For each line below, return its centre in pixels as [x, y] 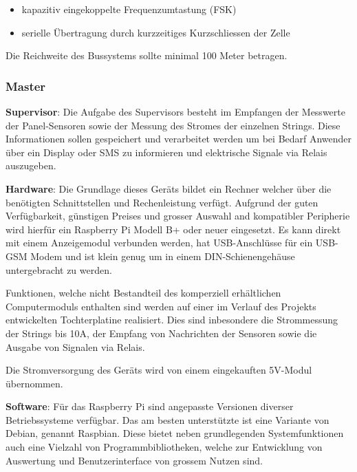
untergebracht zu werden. [59, 269]
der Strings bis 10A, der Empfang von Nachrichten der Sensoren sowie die [161, 333]
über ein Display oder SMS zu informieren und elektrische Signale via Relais [166, 152]
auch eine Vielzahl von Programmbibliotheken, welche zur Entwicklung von [164, 447]
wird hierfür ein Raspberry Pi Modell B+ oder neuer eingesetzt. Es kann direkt [173, 229]
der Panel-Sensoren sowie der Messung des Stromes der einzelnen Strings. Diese [173, 125]
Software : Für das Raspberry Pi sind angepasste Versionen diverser [150, 406]
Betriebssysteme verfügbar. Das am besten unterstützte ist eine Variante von [167, 419]
